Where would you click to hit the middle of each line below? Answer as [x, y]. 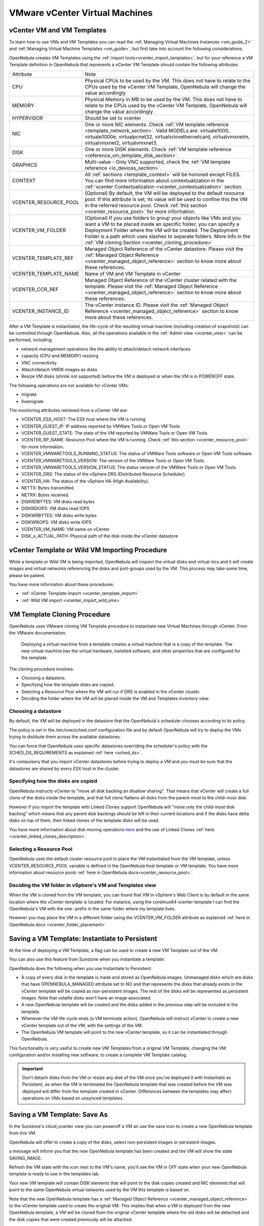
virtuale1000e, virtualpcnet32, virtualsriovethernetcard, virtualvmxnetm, [167, 136]
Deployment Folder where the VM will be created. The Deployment [161, 230]
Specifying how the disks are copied [53, 781]
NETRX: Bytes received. [45, 495]
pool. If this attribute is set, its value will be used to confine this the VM [166, 199]
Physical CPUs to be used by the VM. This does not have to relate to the [168, 80]
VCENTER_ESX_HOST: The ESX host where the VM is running [83, 419]
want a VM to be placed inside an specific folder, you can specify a [162, 224]
